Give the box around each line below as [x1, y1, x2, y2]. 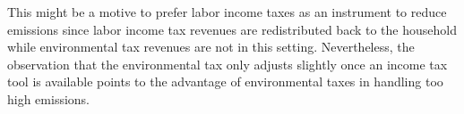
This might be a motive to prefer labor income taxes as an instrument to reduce [7, 3, 447, 20]
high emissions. [7, 89, 90, 108]
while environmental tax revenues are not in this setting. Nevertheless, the [7, 37, 415, 56]
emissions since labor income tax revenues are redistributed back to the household [7, 20, 457, 38]
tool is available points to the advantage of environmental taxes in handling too [7, 72, 443, 91]
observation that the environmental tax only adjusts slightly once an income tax [7, 54, 448, 73]
